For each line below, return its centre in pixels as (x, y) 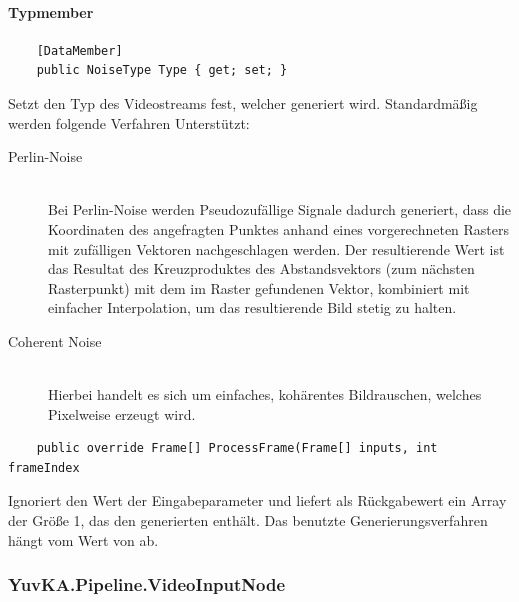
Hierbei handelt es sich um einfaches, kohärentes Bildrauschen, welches (265, 394)
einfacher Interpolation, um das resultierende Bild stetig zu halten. (252, 307)
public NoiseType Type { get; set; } (162, 70)
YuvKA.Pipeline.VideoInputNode (147, 584)
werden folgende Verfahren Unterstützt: (129, 122)
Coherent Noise (55, 340)
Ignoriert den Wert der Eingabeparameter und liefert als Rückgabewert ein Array (257, 500)
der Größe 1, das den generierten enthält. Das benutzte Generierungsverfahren (248, 520)
